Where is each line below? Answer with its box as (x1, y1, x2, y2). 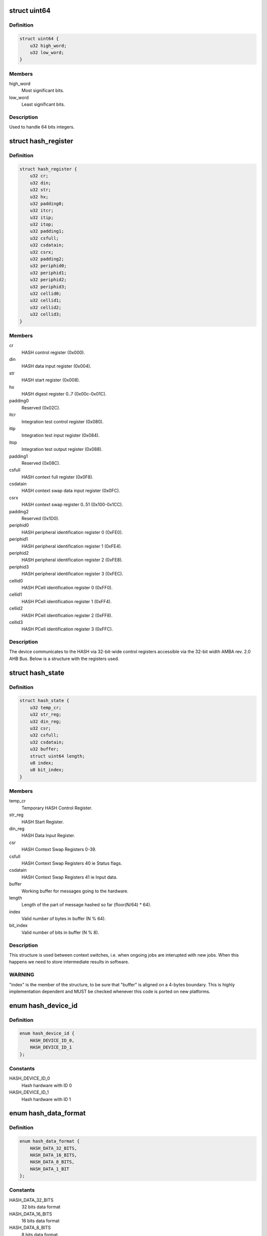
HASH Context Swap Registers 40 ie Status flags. (21, 860, 122, 866)
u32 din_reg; (30, 718, 62, 724)
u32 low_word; (30, 49, 64, 55)
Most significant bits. (21, 88, 64, 93)
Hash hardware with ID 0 (21, 1082, 72, 1088)
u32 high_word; (30, 43, 67, 48)
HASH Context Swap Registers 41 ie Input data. (21, 874, 118, 880)
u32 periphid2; (30, 277, 67, 283)
